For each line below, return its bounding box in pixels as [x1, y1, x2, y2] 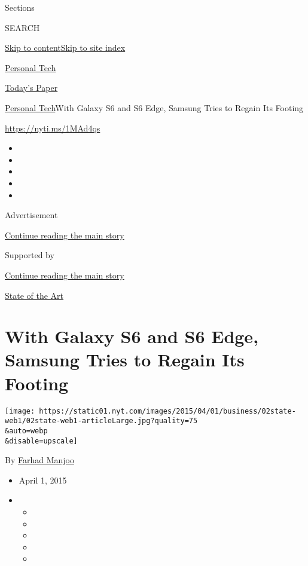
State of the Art [5, 289, 64, 301]
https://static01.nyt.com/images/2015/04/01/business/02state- [39, 406, 296, 415]
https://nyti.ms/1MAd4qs [5, 121, 100, 134]
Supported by [5, 249, 54, 261]
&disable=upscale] [5, 436, 78, 445]
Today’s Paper [5, 81, 58, 94]
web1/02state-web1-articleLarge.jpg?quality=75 [5, 417, 198, 426]
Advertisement [5, 209, 58, 221]
